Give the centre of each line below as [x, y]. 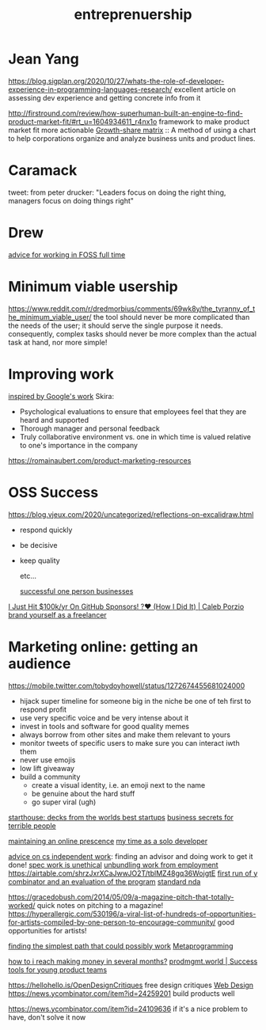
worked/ [22, 905]
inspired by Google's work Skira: [61, 396]
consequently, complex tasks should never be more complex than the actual [133, 333]
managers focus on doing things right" [71, 200]
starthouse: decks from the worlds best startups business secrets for [121, 817]
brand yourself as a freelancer [57, 614]
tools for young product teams [58, 969]
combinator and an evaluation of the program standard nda [104, 881]
